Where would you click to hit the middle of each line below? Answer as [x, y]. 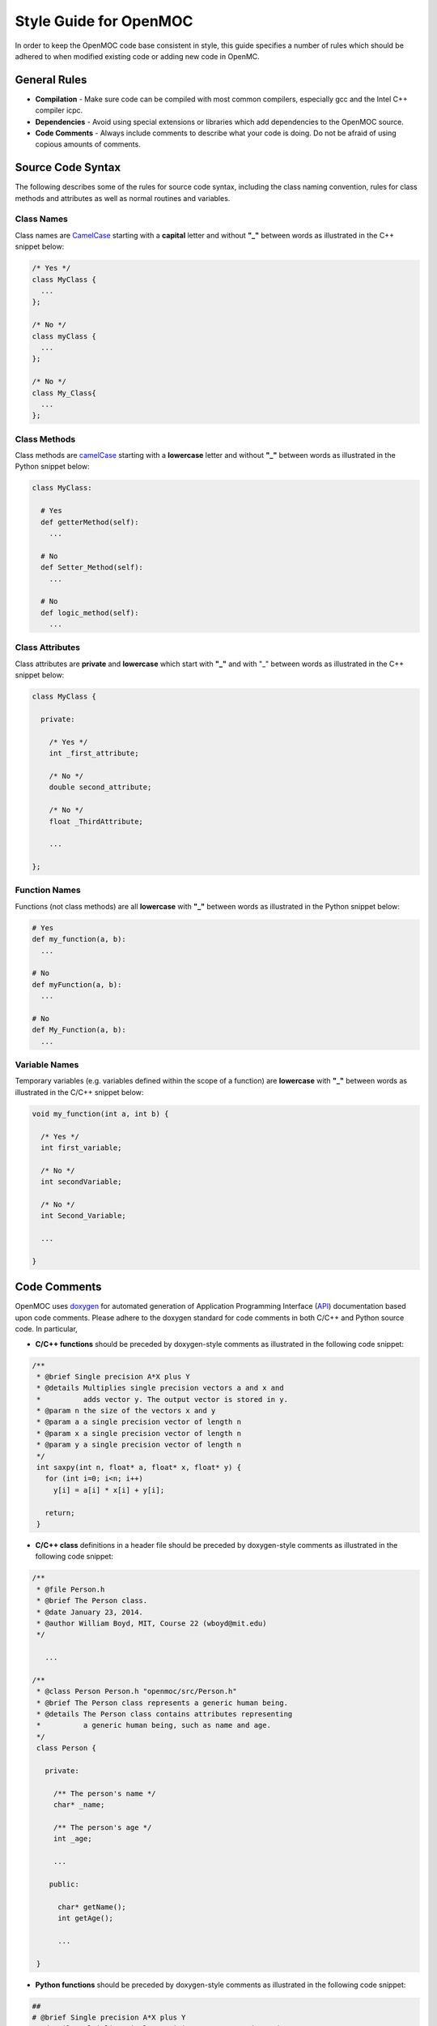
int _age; [72, 1839]
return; [60, 1513]
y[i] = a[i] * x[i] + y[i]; [109, 1490]
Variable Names [47, 1065]
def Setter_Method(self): [92, 568]
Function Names [48, 890]
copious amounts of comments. [88, 144]
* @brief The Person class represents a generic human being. [163, 1703]
